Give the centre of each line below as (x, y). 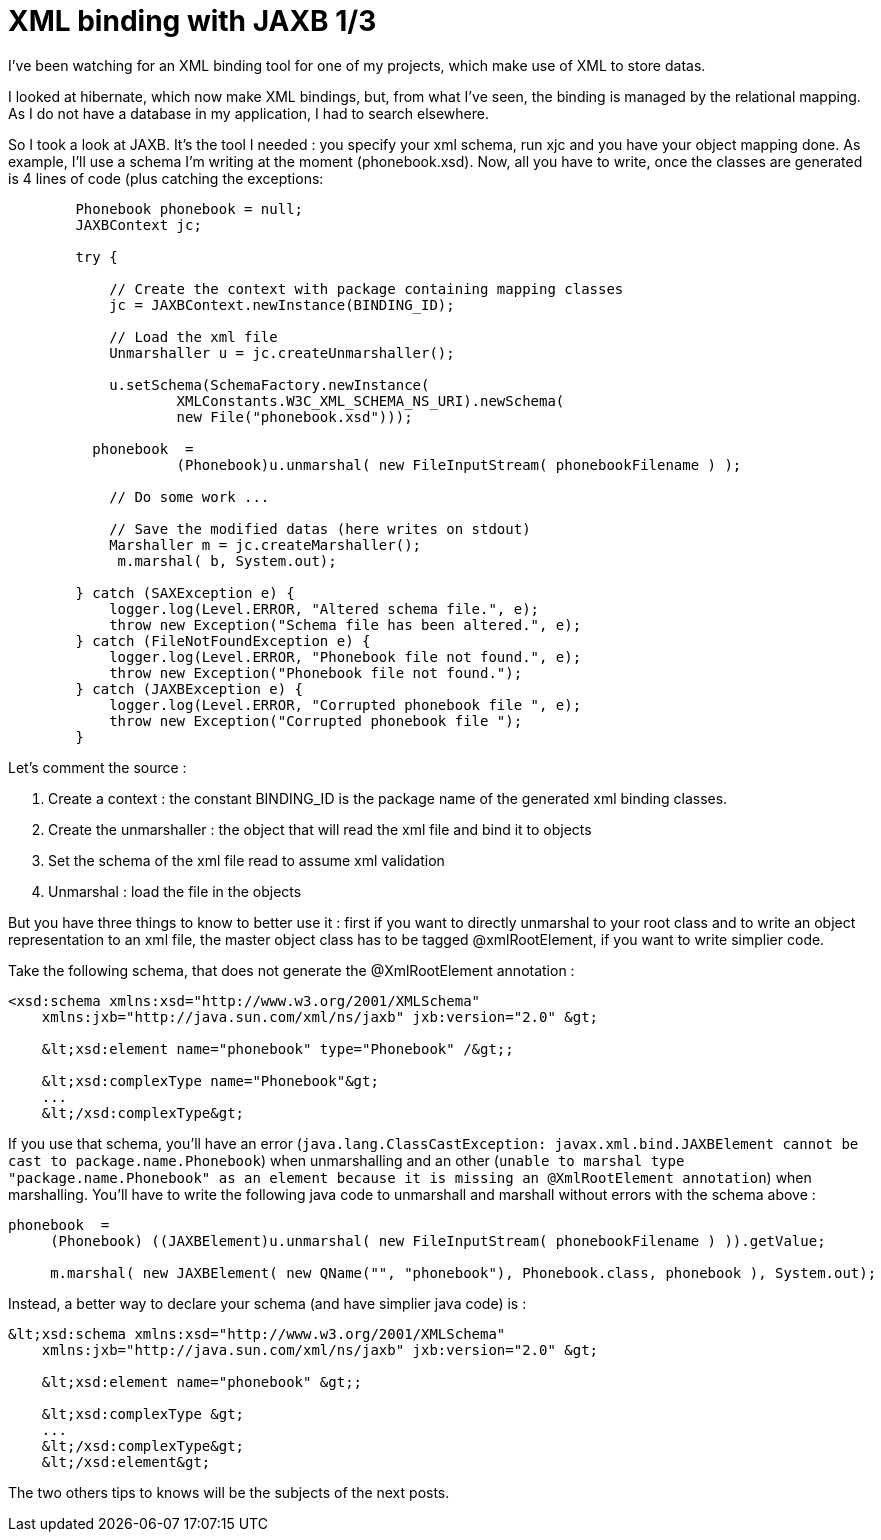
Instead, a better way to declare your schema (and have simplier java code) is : (267, 1303)
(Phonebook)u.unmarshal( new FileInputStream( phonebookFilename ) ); (459, 464)
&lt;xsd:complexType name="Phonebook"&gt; (210, 1080)
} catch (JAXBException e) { (189, 688)
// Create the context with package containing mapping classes (366, 288)
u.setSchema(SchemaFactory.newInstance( (269, 384)
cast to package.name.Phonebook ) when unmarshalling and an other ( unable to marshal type (346, 1160)
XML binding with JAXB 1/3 (192, 21)
